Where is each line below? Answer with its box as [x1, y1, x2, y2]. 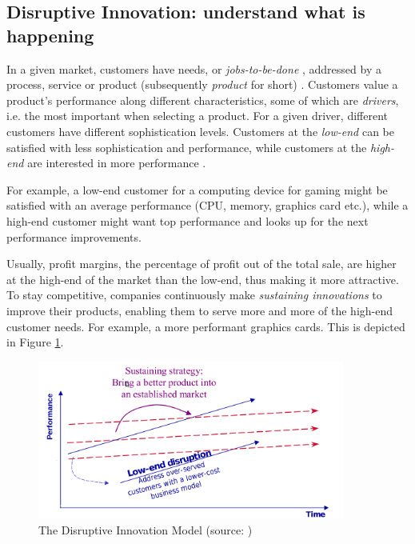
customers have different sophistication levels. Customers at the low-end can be [6, 122, 394, 139]
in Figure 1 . [6, 334, 64, 350]
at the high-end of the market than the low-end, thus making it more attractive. [6, 270, 399, 287]
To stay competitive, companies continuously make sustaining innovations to [6, 286, 382, 303]
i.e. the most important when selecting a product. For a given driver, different [6, 107, 388, 124]
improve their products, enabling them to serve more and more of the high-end [6, 302, 393, 318]
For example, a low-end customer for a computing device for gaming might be [6, 181, 388, 198]
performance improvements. [6, 228, 142, 245]
